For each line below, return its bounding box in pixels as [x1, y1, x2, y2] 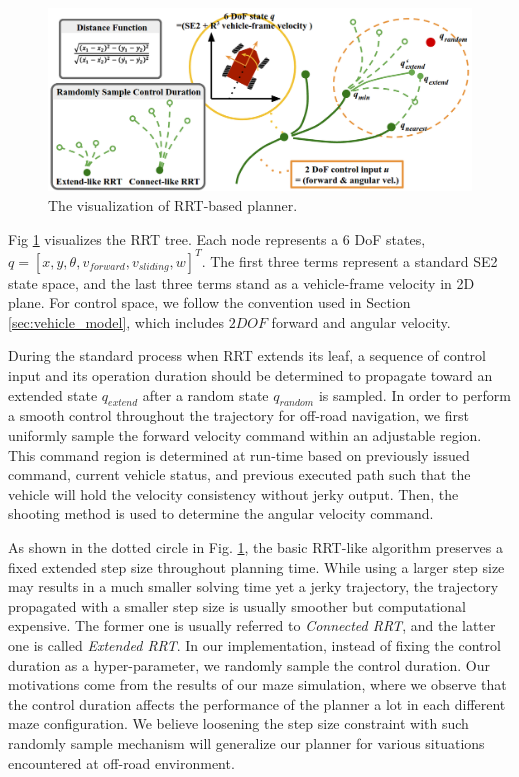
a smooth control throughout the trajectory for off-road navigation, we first [8, 405, 469, 426]
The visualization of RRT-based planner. [48, 195, 298, 216]
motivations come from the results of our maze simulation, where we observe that [8, 674, 507, 695]
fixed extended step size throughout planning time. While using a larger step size [8, 556, 505, 577]
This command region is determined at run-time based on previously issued [8, 444, 470, 465]
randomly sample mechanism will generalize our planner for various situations [8, 732, 485, 753]
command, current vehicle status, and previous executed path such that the [8, 464, 471, 485]
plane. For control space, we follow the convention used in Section [8, 292, 411, 313]
